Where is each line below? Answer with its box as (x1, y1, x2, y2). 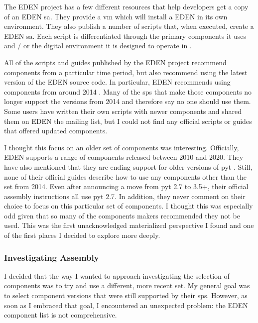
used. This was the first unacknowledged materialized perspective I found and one (4, 220, 254, 230)
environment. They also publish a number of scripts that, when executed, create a (4, 21, 254, 31)
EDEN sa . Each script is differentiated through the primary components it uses (4, 30, 247, 41)
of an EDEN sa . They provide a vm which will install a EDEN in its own (4, 11, 228, 21)
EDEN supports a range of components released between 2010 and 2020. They (4, 152, 244, 162)
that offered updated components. (4, 125, 108, 136)
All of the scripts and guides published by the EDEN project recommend (4, 57, 227, 67)
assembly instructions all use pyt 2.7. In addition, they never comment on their (4, 191, 246, 201)
